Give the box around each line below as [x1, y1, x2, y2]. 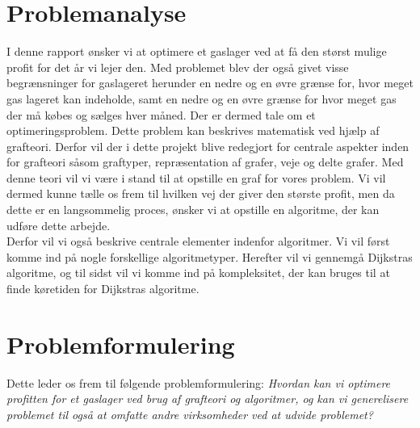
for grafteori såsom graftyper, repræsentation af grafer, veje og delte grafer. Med [6, 153, 404, 170]
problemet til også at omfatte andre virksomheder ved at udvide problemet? [6, 405, 373, 422]
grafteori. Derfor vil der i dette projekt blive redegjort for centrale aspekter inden [6, 137, 409, 154]
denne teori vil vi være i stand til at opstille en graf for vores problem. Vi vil [6, 169, 386, 186]
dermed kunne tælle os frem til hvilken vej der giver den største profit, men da [6, 185, 395, 202]
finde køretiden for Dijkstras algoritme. [6, 280, 199, 297]
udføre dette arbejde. [6, 216, 111, 233]
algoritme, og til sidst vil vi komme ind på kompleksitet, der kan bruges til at [6, 264, 390, 281]
